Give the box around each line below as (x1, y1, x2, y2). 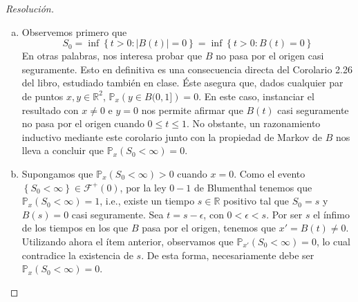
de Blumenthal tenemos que (194, 180, 312, 194)
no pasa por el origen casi (216, 48, 324, 63)
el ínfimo (313, 207, 350, 221)
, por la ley (120, 180, 167, 194)
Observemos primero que (21, 24, 127, 39)
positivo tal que (223, 194, 290, 208)
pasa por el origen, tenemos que (142, 220, 276, 235)
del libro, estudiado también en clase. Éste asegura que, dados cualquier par (21, 75, 343, 90)
